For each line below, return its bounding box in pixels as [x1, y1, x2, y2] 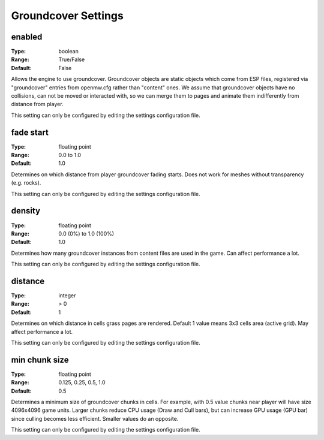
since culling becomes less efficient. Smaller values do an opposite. [11, 415, 179, 422]
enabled [11, 32, 43, 42]
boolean [58, 48, 79, 55]
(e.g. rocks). [11, 179, 41, 186]
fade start [11, 127, 49, 137]
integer [58, 292, 76, 299]
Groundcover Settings [11, 9, 124, 22]
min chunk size [11, 354, 69, 365]
